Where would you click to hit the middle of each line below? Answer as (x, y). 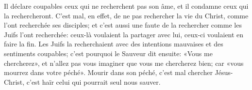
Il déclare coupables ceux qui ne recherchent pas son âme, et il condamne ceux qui (126, 6)
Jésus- (224, 72)
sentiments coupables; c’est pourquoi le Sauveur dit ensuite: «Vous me (108, 53)
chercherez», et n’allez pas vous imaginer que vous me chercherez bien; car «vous (124, 63)
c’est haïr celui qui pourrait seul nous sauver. (93, 82)
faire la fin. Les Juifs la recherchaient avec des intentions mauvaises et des (114, 44)
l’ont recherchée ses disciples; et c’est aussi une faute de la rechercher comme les (123, 25)
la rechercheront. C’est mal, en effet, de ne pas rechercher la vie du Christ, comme (126, 15)
